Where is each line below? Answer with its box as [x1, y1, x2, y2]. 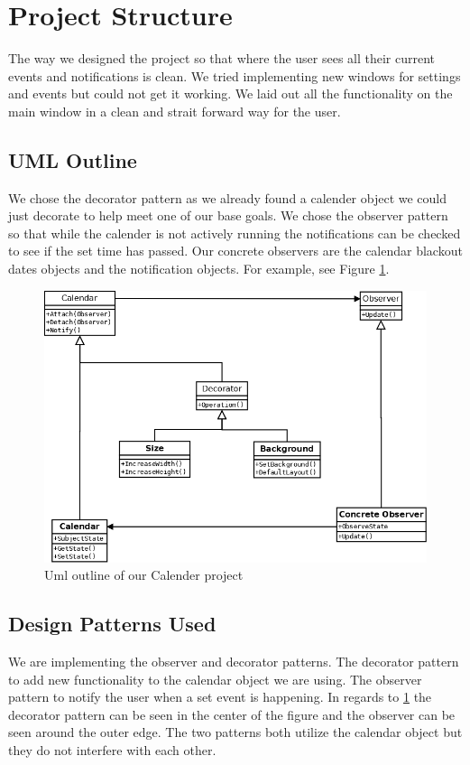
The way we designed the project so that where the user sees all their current [8, 49, 436, 68]
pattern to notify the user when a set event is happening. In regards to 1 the [8, 687, 432, 706]
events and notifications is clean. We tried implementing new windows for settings [8, 66, 461, 85]
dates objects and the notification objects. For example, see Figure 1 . [8, 259, 390, 278]
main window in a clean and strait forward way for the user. [8, 101, 341, 120]
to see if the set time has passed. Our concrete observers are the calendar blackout [8, 241, 463, 260]
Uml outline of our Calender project [44, 565, 244, 584]
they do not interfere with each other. [8, 740, 217, 759]
